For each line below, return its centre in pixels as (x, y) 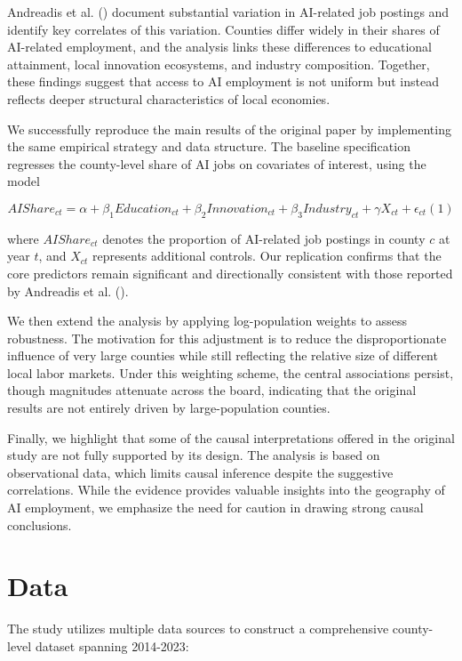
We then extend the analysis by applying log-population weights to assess (207, 321)
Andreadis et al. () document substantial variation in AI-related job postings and (228, 12)
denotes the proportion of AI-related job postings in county (264, 238)
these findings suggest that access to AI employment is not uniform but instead (223, 81)
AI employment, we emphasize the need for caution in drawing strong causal (215, 508)
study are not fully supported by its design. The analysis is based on (194, 455)
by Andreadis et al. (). (68, 290)
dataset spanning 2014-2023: (112, 645)
